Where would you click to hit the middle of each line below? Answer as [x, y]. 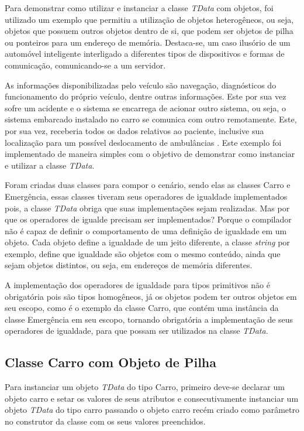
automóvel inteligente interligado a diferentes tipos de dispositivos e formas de [145, 54]
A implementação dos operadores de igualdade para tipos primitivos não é [137, 285]
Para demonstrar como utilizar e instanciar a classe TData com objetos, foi [139, 8]
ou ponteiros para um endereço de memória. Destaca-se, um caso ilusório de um [148, 42]
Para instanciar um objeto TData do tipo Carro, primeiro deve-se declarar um [145, 387]
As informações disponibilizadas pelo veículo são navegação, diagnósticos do [141, 85]
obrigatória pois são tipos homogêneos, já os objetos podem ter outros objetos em [151, 296]
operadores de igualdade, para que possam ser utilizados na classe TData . [137, 331]
